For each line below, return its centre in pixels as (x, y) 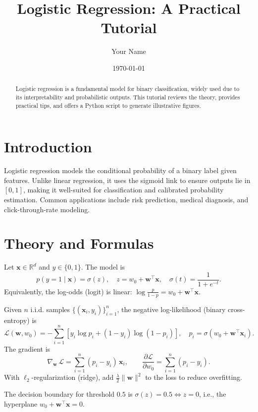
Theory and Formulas (79, 243)
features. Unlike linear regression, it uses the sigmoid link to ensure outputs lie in (127, 180)
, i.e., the (212, 394)
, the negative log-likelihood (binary (171, 309)
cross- (236, 309)
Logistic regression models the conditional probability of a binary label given (120, 170)
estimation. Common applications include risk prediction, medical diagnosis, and (126, 199)
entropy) (17, 320)
